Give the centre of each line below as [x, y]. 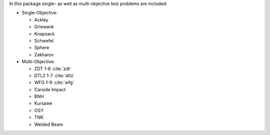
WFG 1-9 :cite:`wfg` [54, 83]
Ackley [41, 19]
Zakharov [44, 54]
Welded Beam [49, 124]
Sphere [42, 48]
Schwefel [44, 40]
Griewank [44, 27]
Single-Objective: [39, 13]
